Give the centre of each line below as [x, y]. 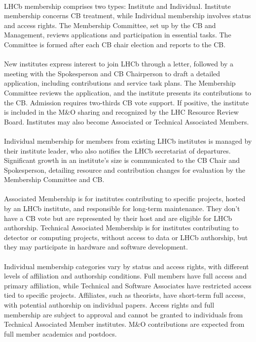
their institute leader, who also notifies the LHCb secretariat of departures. [117, 150]
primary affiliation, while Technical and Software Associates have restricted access [128, 285]
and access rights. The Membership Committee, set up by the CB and [110, 25]
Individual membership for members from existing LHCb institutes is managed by [128, 140]
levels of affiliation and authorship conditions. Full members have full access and [125, 276]
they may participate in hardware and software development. [96, 247]
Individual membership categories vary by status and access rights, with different [127, 266]
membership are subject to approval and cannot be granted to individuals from [124, 314]
